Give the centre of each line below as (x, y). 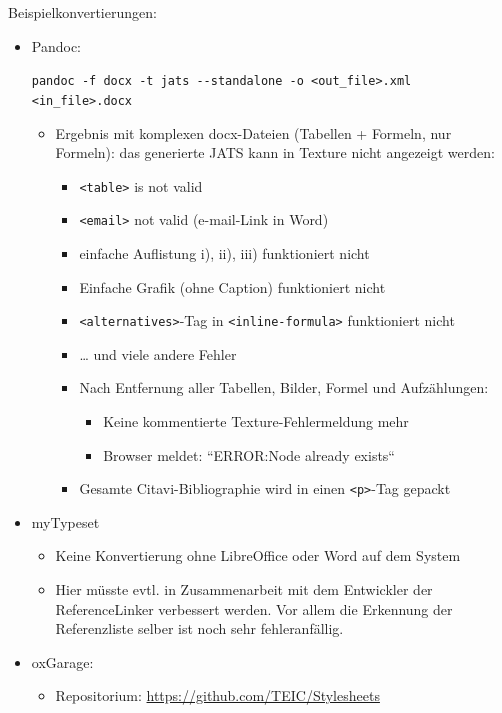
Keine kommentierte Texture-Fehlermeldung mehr (256, 421)
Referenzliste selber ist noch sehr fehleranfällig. (199, 628)
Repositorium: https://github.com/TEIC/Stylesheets (217, 695)
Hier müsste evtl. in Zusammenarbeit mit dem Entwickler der (244, 589)
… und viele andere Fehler (158, 353)
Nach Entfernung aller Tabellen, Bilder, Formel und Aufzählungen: (284, 387)
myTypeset (65, 521)
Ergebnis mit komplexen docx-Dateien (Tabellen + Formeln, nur (253, 132)
